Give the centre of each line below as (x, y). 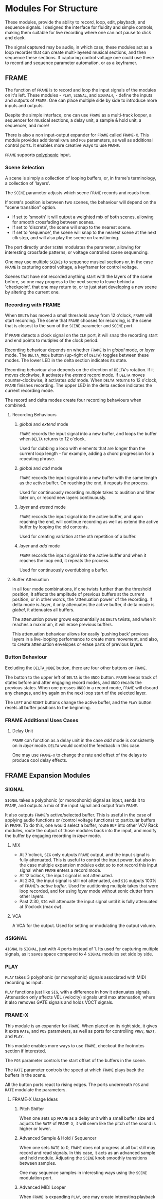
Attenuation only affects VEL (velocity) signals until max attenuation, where (80, 997)
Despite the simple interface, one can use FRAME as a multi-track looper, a (78, 115)
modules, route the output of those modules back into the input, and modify (81, 830)
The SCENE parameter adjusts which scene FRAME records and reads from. (78, 193)
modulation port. (36, 1177)
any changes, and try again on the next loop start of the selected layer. (76, 693)
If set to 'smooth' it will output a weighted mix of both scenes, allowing (83, 217)
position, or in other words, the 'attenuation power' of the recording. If (82, 599)
